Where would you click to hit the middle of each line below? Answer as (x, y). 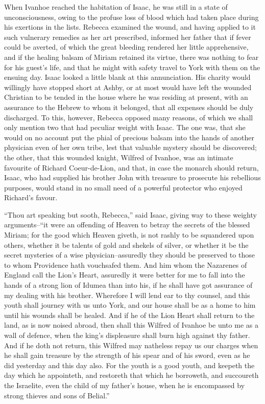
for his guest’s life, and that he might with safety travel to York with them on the (132, 67)
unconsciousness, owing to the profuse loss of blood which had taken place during (131, 17)
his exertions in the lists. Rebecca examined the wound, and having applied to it (130, 27)
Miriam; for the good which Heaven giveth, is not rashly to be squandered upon (129, 235)
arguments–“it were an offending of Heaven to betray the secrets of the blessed (127, 225)
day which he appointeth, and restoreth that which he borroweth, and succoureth (131, 375)
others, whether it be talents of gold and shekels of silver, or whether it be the (126, 244)
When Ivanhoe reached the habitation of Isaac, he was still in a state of (116, 7)
